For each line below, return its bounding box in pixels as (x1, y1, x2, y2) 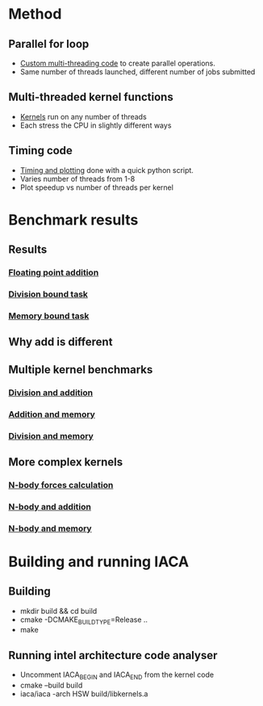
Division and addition (8, 387, 94, 398)
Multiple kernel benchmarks (8, 363, 153, 376)
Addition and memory (8, 409, 95, 420)
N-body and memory (8, 523, 92, 534)
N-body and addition (8, 501, 91, 512)
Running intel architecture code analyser (8, 648, 218, 662)
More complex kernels (8, 455, 123, 469)
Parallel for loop (8, 37, 90, 51)
